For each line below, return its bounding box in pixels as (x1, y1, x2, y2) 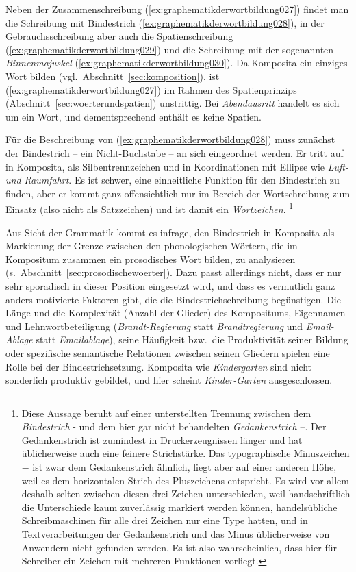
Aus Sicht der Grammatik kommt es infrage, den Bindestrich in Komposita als (5, 225, 335, 239)
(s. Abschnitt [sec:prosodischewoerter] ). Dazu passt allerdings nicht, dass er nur (5, 265, 342, 279)
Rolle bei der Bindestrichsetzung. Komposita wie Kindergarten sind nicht (5, 359, 311, 373)
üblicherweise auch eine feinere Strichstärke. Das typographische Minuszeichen (21, 446, 350, 460)
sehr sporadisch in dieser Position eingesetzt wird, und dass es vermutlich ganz (5, 278, 335, 293)
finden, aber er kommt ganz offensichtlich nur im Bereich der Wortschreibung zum (5, 186, 351, 200)
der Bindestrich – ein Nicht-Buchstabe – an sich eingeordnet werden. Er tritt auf (5, 145, 344, 160)
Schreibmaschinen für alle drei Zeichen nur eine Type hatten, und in (21, 513, 308, 527)
